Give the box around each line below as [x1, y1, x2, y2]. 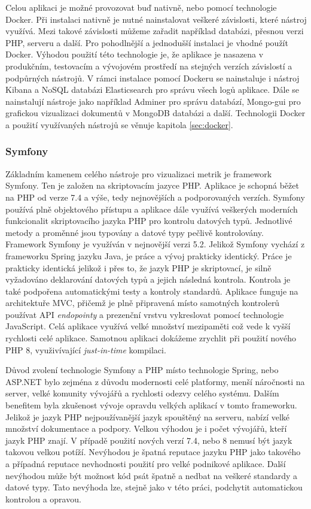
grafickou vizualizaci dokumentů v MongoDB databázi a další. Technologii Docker [5, 107, 306, 119]
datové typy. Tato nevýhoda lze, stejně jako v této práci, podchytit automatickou [5, 481, 303, 493]
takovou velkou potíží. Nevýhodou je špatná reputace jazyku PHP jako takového [5, 446, 301, 458]
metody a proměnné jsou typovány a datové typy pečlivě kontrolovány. [5, 226, 264, 238]
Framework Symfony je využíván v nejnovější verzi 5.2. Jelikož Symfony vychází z [5, 238, 305, 250]
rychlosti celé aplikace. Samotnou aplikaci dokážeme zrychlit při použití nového [5, 332, 296, 344]
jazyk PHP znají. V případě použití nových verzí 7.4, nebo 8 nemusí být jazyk [5, 434, 292, 446]
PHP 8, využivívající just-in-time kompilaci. [5, 343, 166, 356]
